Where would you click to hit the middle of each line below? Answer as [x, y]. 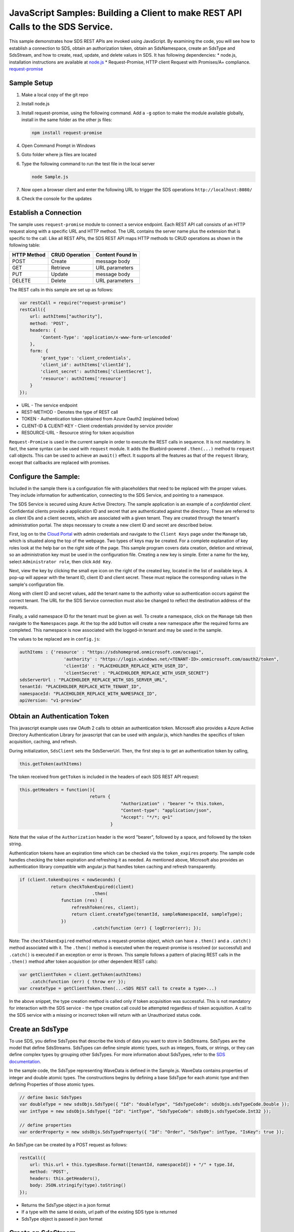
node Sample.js [50, 177]
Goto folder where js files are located [59, 155]
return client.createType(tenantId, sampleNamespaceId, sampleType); [157, 914]
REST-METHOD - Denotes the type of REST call [70, 412]
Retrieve [61, 268]
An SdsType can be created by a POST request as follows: [68, 1145]
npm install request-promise [67, 133]
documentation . [25, 1061]
